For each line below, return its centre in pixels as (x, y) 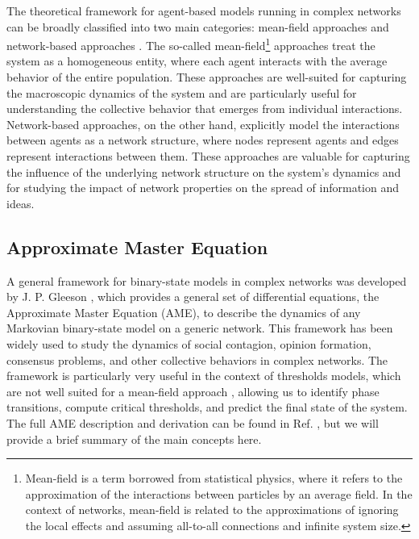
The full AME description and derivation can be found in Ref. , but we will (193, 422)
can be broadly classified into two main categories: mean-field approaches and (198, 26)
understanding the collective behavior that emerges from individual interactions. (205, 109)
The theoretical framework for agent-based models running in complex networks (204, 10)
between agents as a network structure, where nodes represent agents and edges (203, 140)
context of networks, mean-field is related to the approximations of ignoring (212, 510)
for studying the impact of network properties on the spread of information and (203, 188)
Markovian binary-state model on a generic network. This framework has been (200, 328)
